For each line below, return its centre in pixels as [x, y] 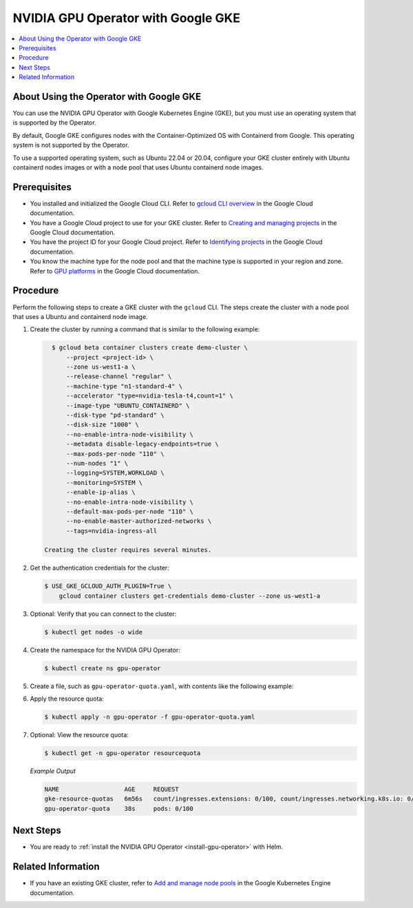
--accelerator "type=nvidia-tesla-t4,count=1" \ [150, 396]
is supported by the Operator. [54, 123]
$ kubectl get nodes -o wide [94, 632]
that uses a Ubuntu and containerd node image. [80, 316]
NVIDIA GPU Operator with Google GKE [127, 18]
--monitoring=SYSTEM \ [105, 483]
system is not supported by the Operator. [71, 145]
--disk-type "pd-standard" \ [115, 415]
